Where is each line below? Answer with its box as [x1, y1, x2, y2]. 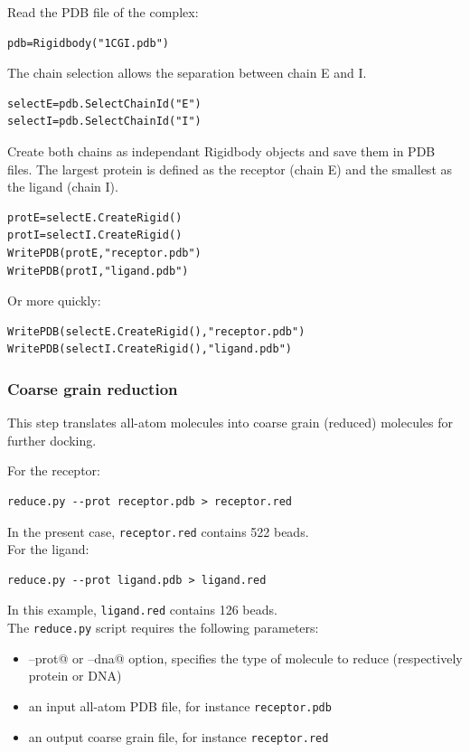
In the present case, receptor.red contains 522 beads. [7, 522, 309, 540]
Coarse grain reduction [7, 377, 178, 399]
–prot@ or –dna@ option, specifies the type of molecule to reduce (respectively [28, 648, 463, 667]
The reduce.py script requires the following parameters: [7, 618, 319, 636]
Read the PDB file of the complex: [7, 3, 199, 21]
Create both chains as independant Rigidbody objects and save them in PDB [7, 141, 436, 160]
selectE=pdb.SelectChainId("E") [7, 97, 202, 110]
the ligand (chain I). [7, 177, 118, 196]
